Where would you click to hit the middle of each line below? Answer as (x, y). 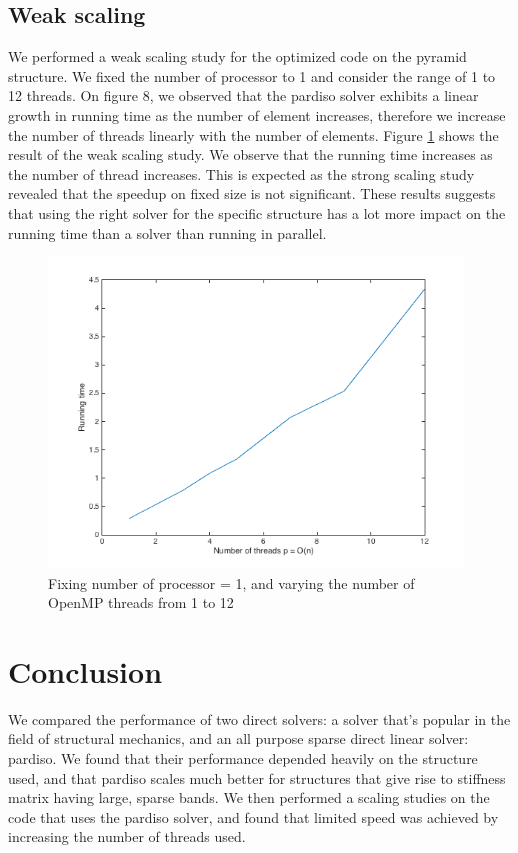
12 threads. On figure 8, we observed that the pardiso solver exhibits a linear (243, 95)
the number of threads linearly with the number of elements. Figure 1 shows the (253, 134)
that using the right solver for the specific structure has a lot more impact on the (257, 212)
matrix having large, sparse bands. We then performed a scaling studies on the (249, 797)
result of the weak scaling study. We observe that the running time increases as (250, 154)
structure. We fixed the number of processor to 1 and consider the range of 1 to (252, 75)
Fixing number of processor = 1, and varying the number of (231, 582)
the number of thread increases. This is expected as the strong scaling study (241, 173)
